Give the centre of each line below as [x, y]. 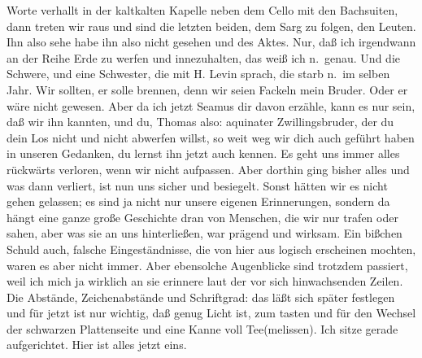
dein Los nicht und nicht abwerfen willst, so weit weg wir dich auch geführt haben [211, 137]
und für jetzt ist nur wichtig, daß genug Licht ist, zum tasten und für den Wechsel [211, 313]
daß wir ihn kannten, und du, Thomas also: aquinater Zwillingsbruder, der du [200, 122]
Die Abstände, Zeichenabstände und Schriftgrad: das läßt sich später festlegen [201, 297]
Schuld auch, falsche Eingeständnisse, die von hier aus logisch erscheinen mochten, [211, 249]
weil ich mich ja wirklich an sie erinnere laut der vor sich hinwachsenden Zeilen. [205, 281]
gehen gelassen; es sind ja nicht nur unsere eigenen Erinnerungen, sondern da [198, 201]
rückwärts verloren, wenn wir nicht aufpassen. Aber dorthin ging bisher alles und [208, 169]
